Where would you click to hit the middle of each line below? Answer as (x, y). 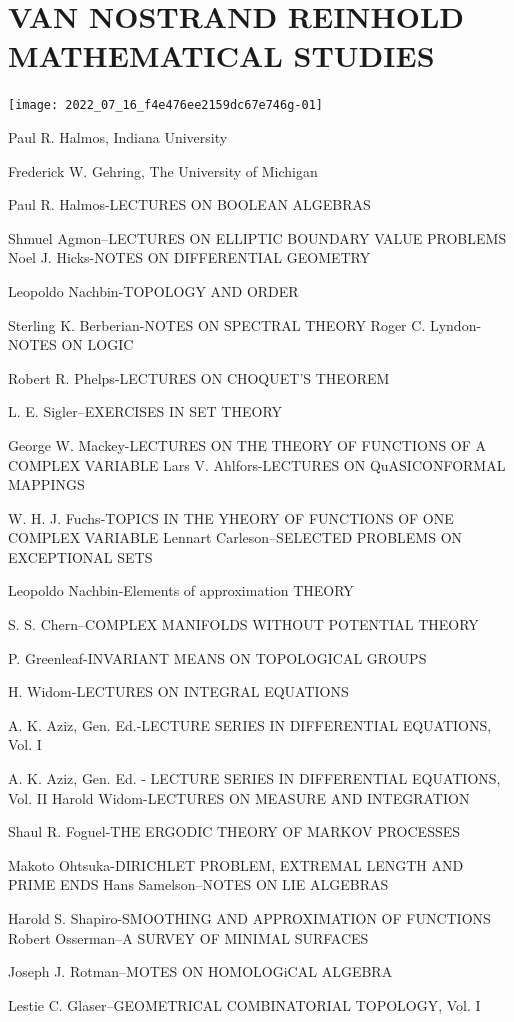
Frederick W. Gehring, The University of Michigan (163, 170)
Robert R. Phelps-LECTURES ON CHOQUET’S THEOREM (199, 377)
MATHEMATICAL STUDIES (221, 55)
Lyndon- (455, 324)
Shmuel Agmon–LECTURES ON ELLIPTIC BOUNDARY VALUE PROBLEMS (257, 237)
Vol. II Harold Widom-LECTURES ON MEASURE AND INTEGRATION (239, 797)
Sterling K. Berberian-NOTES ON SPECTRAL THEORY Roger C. (217, 324)
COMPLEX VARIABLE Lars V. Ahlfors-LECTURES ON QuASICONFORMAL (257, 464)
